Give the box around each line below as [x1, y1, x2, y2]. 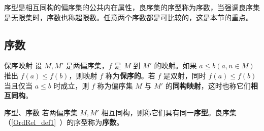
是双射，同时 [163, 70, 206, 80]
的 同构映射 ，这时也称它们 [165, 80, 251, 91]
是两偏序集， [65, 60, 109, 71]
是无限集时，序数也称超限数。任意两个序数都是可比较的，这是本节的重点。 [4, 12, 253, 22]
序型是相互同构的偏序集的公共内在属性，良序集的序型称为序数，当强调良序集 [4, 2, 260, 12]
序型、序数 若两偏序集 [4, 107, 78, 117]
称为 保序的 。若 [105, 70, 155, 80]
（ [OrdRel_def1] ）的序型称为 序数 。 [4, 117, 124, 127]
